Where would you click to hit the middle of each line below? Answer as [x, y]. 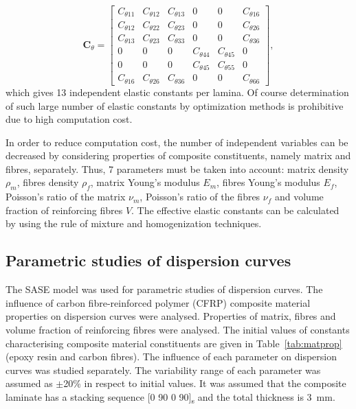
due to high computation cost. [69, 119]
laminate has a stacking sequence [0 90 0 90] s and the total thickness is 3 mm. [170, 398]
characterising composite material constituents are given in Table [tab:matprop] [174, 343]
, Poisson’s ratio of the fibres [200, 197]
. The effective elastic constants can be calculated [235, 210]
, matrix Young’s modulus [145, 182]
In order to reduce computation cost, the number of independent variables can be [177, 142]
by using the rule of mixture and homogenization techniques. [134, 223]
